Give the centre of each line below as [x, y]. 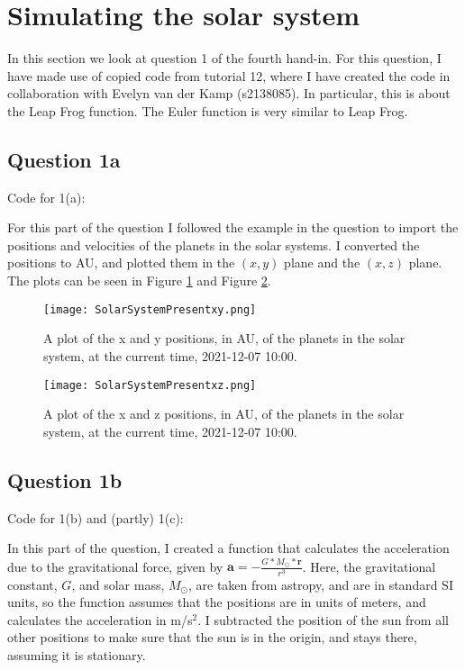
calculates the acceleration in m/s [100, 619]
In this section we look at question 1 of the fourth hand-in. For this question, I [224, 58]
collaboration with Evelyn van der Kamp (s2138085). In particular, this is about [229, 93]
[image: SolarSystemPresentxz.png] [150, 385]
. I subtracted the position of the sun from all [323, 619]
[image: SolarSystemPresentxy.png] [150, 309]
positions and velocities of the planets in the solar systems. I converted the [214, 244]
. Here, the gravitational [369, 566]
